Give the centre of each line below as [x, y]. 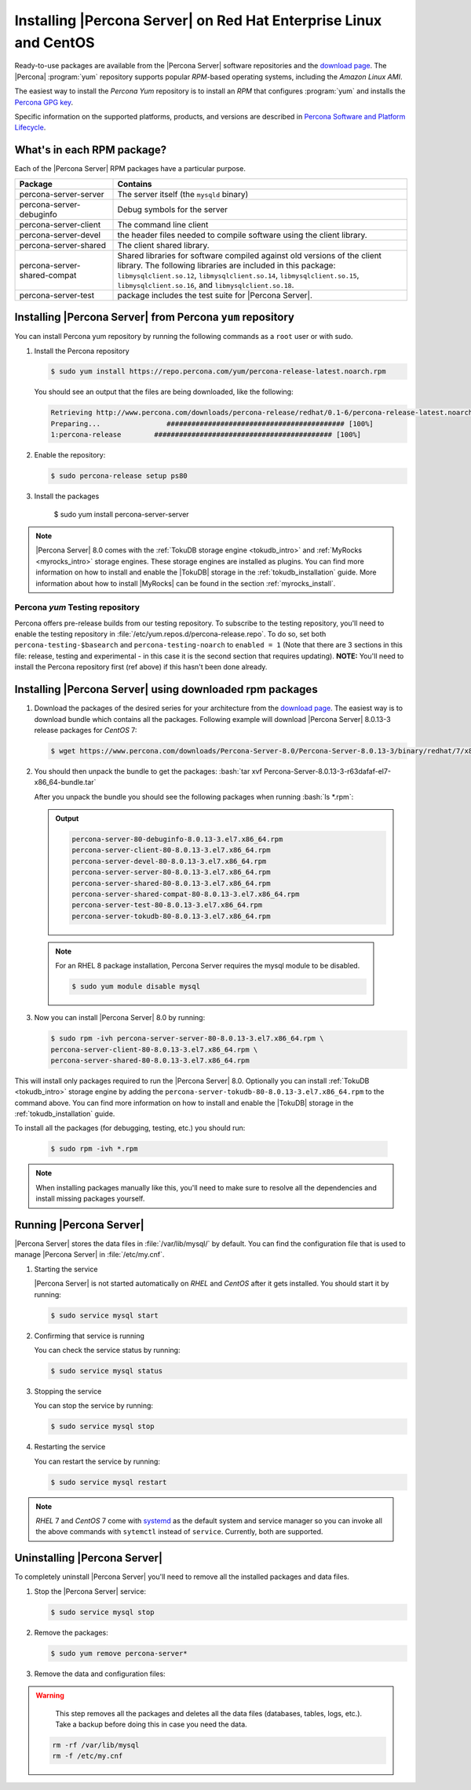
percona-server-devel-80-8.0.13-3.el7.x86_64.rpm [169, 861]
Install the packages [67, 496]
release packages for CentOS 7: [86, 730]
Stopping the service [68, 1391]
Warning [50, 1696]
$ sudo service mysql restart [109, 1482]
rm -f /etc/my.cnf [88, 1756]
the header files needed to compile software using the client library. [243, 235]
